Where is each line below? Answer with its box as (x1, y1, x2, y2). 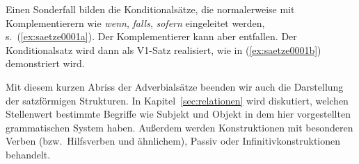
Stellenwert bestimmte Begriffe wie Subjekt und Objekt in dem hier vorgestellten (6, 107, 351, 121)
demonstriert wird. (6, 56, 85, 71)
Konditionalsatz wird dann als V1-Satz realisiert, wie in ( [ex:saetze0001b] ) (6, 42, 321, 57)
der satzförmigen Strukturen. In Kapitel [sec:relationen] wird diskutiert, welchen (6, 93, 349, 107)
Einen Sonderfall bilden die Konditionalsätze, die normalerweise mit (6, 2, 295, 16)
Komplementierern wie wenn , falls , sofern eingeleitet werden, (6, 15, 265, 30)
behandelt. (6, 147, 51, 161)
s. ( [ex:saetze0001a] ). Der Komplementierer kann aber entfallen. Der (6, 29, 297, 44)
